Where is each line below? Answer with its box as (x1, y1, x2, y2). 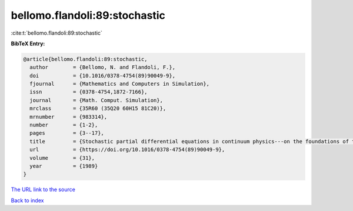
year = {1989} (29, 163, 98, 169)
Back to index (11, 197, 44, 204)
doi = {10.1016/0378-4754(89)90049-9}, (29, 72, 176, 79)
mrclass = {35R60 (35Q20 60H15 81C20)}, (29, 105, 166, 112)
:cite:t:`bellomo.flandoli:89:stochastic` (11, 29, 102, 36)
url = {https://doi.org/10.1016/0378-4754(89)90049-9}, (29, 146, 225, 153)
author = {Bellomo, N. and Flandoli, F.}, (29, 64, 176, 71)
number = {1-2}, (29, 122, 98, 129)
